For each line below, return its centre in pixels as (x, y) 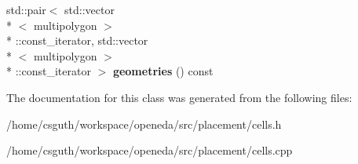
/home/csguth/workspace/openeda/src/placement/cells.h (144, 124)
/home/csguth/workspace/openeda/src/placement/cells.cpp (150, 150)
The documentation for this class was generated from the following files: (179, 97)
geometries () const (163, 71)
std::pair (26, 9)
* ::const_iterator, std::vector (77, 40)
